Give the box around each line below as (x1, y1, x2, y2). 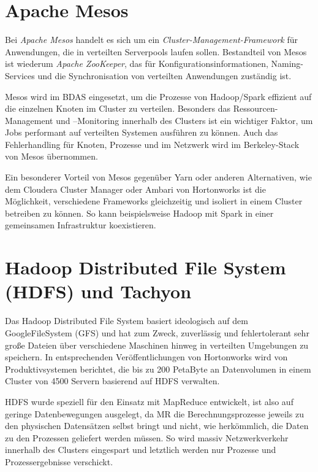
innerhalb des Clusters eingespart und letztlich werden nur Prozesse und (5, 443, 276, 456)
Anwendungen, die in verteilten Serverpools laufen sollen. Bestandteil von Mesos (5, 45, 307, 58)
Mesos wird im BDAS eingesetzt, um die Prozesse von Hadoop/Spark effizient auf (5, 90, 312, 103)
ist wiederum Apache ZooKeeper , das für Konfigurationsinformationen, (5, 57, 268, 70)
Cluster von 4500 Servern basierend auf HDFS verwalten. (5, 374, 220, 387)
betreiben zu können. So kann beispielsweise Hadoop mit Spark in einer (5, 206, 274, 219)
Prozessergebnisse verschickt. (5, 455, 113, 468)
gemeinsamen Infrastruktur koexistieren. (5, 219, 156, 231)
